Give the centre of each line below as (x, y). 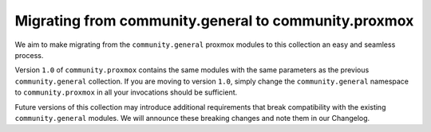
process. (29, 55)
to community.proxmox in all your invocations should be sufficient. (126, 92)
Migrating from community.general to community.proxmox (214, 21)
